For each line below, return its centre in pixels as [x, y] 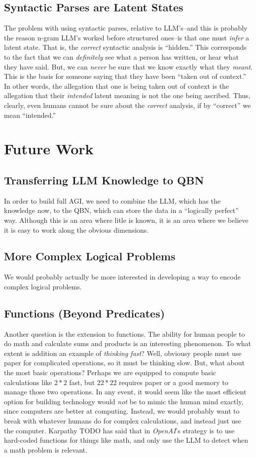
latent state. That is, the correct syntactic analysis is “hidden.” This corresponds [125, 47]
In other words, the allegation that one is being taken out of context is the [117, 86]
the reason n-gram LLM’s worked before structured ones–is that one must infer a [127, 37]
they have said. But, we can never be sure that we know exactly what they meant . [128, 66]
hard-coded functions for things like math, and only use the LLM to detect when [126, 440]
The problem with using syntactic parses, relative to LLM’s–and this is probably [126, 28]
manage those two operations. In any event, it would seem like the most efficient [125, 392]
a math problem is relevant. [46, 449]
